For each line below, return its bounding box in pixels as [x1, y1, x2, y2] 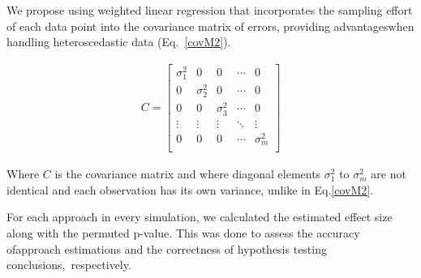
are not [371, 165, 406, 182]
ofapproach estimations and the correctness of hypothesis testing [6, 240, 327, 257]
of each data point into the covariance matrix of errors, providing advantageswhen [6, 17, 415, 34]
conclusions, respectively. [6, 256, 131, 273]
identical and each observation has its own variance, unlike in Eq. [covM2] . [6, 181, 374, 198]
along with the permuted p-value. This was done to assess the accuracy [6, 225, 360, 242]
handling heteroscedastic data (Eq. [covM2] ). [6, 33, 231, 50]
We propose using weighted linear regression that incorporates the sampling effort [6, 2, 413, 18]
